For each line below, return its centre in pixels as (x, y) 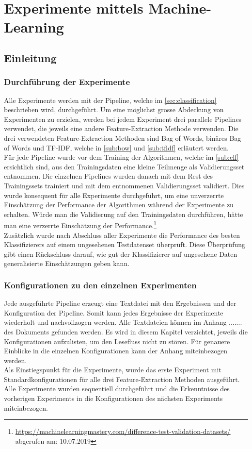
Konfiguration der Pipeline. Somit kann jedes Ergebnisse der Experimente (114, 312)
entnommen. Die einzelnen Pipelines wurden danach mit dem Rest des (108, 176)
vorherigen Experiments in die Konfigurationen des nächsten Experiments (113, 398)
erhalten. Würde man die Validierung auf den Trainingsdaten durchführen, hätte (124, 214)
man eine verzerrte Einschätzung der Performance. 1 (80, 224)
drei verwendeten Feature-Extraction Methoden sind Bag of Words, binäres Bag (123, 138)
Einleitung (30, 58)
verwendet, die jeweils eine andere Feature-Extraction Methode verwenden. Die (121, 128)
